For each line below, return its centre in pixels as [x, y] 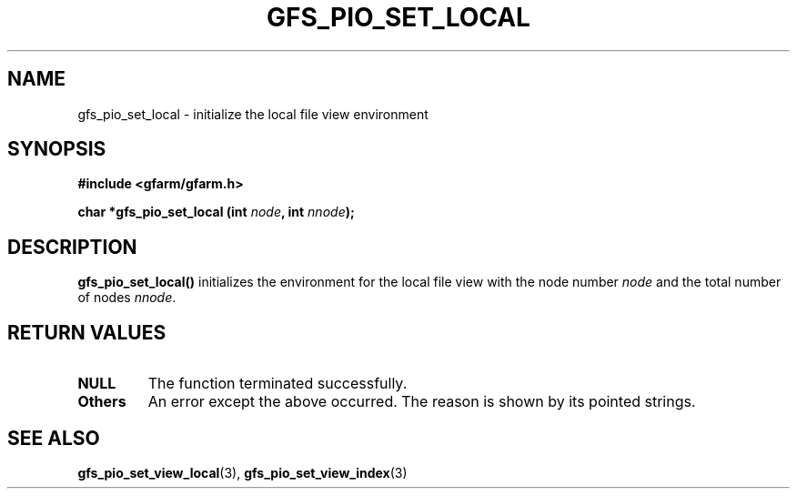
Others [102, 402]
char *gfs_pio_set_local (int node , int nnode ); [216, 212]
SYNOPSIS [57, 149]
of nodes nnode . [127, 298]
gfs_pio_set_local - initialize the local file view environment [253, 114]
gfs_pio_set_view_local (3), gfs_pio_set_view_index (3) [242, 472]
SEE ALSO [54, 438]
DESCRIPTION [72, 247]
